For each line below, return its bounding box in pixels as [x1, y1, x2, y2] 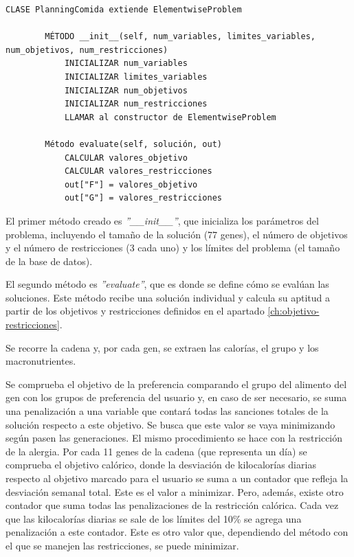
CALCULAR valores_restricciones [64, 166, 212, 177]
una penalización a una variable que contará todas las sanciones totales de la [5, 404, 329, 418]
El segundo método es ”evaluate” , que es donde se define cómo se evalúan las [5, 277, 329, 291]
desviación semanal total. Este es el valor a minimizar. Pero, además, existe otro [5, 484, 344, 499]
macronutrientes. [5, 354, 76, 368]
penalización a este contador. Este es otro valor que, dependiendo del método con [5, 525, 349, 539]
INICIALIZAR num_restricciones [64, 99, 208, 109]
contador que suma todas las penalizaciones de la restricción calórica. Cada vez [5, 498, 339, 512]
